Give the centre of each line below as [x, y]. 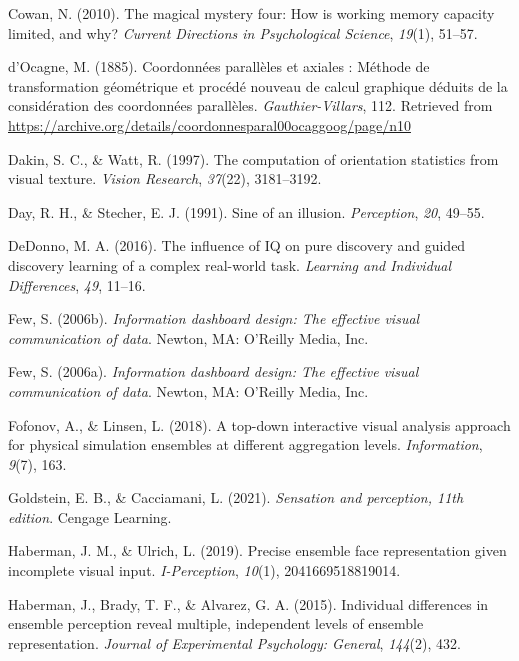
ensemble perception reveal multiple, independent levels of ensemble [216, 623]
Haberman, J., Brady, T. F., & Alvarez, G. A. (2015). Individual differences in [248, 603]
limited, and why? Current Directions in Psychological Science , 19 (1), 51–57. [243, 32]
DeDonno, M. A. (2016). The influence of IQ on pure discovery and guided [237, 245]
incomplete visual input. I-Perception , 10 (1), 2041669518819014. [204, 570]
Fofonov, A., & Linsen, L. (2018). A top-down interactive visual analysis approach [259, 424]
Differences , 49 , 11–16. [77, 284]
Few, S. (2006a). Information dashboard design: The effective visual [213, 371]
